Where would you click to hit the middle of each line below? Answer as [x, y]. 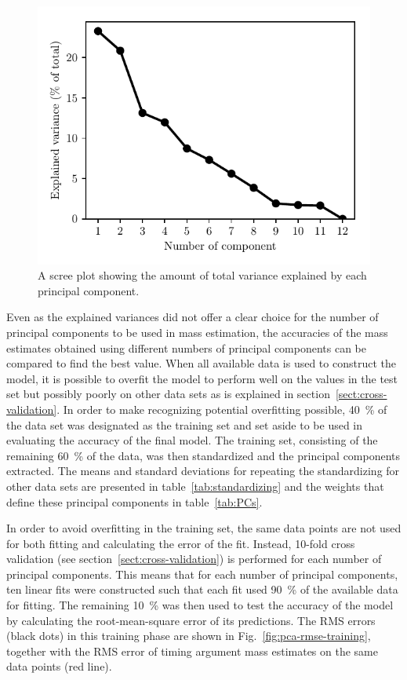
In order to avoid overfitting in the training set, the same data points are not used [204, 528]
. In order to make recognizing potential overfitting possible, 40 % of [222, 409]
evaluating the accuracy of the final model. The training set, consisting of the [192, 440]
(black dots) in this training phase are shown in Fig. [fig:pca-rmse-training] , [189, 636]
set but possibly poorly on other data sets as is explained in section [168, 394]
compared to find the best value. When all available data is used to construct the [201, 363]
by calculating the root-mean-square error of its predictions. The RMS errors [191, 620]
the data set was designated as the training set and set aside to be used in [185, 424]
